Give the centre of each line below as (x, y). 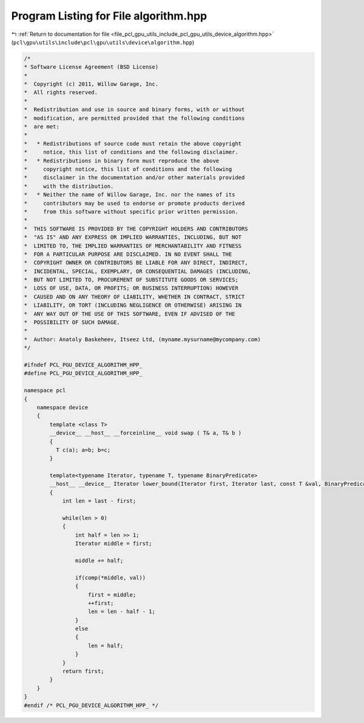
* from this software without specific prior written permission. (131, 212)
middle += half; (99, 560)
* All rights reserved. (61, 92)
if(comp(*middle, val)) (110, 577)
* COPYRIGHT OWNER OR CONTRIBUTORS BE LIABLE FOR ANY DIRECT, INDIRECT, (136, 263)
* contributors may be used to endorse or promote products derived (134, 203)
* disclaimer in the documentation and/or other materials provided (134, 178)
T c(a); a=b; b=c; (83, 450)
